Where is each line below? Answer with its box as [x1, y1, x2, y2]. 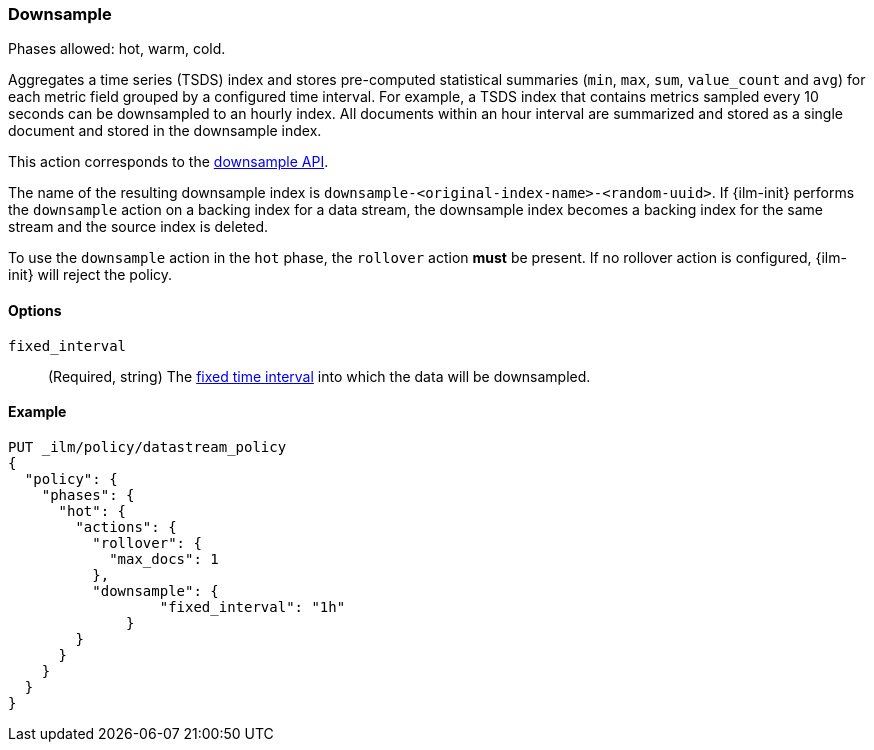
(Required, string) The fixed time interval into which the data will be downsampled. [48, 367, 591, 385]
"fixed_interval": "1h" [159, 598, 346, 615]
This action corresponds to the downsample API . [8, 153, 329, 171]
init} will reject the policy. [8, 266, 173, 284]
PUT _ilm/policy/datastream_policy [8, 438, 287, 455]
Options [8, 301, 62, 319]
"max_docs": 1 [109, 550, 219, 567]
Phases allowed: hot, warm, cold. [8, 40, 226, 58]
